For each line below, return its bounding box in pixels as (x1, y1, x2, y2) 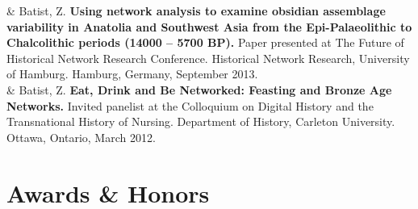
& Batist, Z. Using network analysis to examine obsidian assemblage (6, 2, 386, 19)
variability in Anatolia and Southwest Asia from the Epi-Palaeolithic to (6, 18, 412, 35)
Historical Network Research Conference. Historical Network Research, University (6, 49, 410, 66)
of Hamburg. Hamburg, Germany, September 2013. (6, 65, 258, 82)
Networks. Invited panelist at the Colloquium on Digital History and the (6, 97, 374, 114)
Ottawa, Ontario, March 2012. (6, 128, 156, 145)
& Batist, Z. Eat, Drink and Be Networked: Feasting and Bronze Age (6, 81, 392, 98)
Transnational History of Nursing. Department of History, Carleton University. (6, 113, 395, 130)
